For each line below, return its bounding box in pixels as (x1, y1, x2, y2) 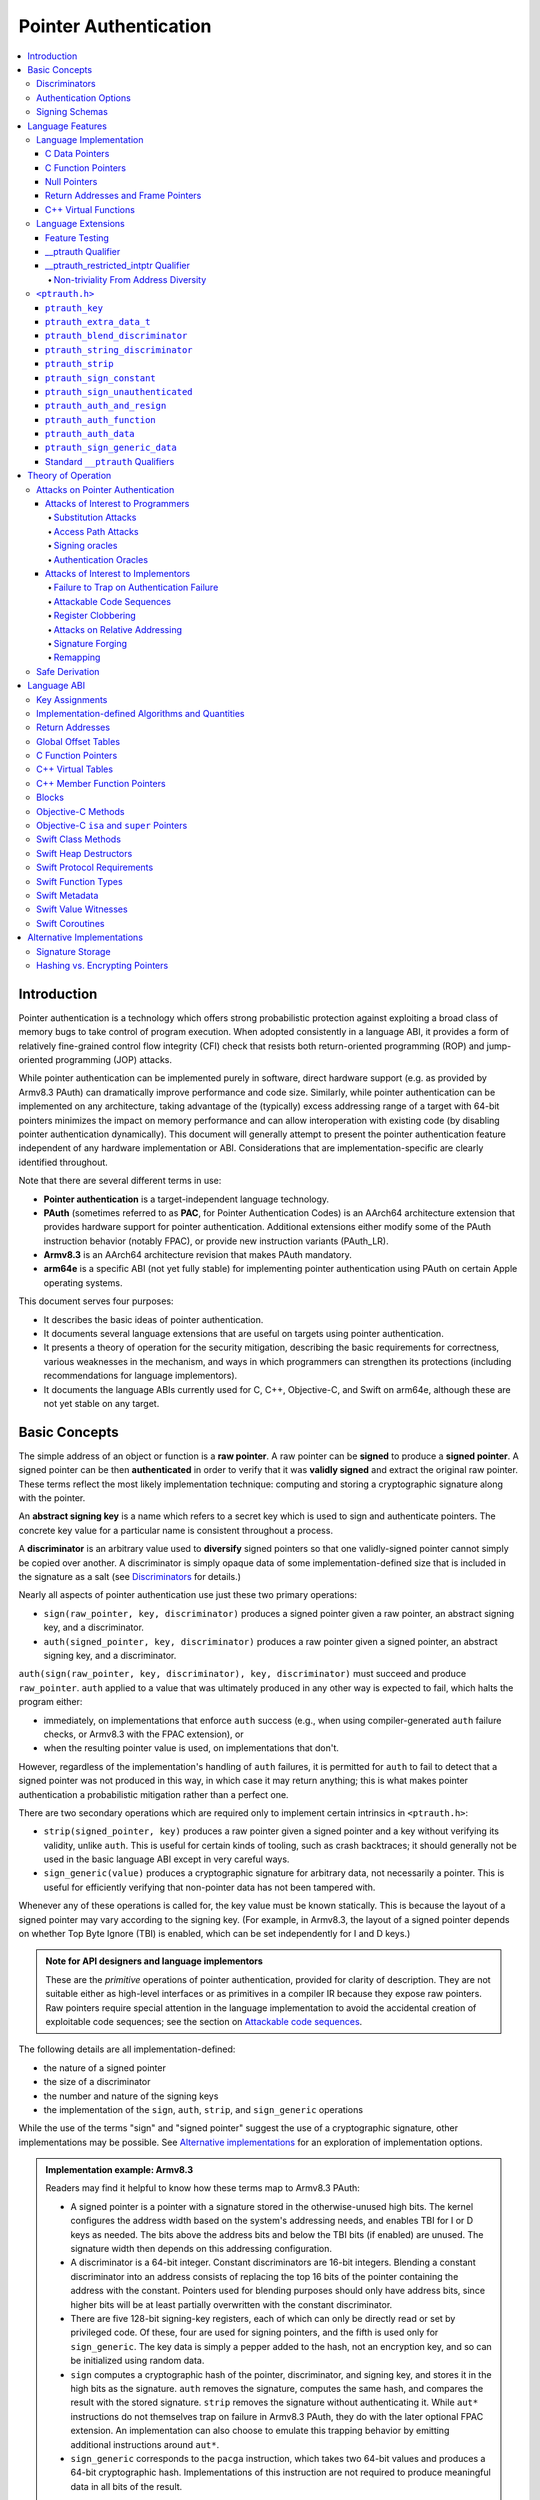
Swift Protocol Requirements (36, 861, 154, 874)
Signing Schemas (36, 106, 109, 118)
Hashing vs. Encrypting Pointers (36, 959, 169, 971)
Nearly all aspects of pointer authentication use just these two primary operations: (18, 1589, 358, 1601)
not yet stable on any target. (43, 1398, 160, 1409)
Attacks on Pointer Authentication (36, 483, 175, 495)
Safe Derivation (36, 665, 100, 677)
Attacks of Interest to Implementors (45, 568, 190, 579)
